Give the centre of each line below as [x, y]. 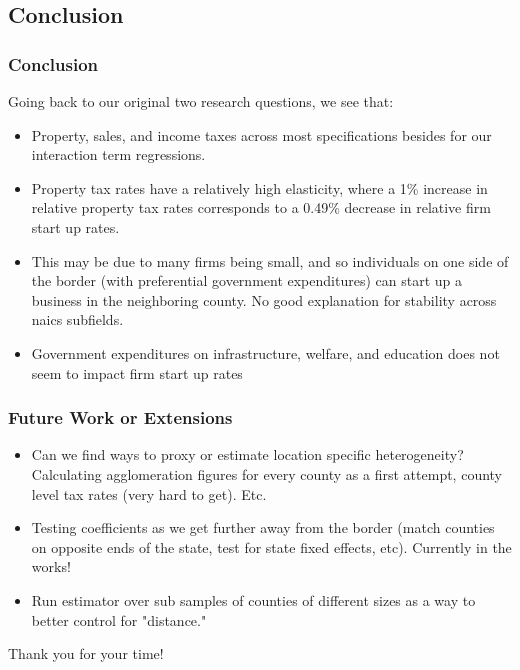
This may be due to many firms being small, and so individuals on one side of [270, 260]
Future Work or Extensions [120, 417]
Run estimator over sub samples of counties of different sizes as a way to [253, 599]
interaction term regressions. [118, 154]
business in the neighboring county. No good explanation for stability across [264, 299]
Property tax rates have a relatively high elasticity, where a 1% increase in [259, 187]
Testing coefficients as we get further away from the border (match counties [263, 527]
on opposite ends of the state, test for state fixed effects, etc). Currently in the [271, 546]
